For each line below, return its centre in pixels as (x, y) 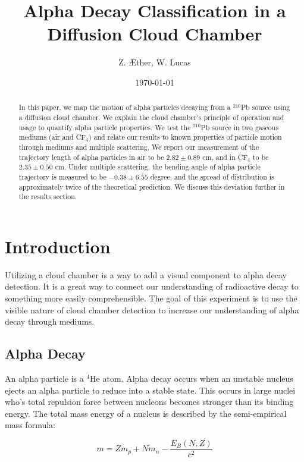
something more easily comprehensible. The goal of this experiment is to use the (151, 298)
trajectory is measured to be (62, 176)
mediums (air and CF (52, 137)
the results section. (48, 197)
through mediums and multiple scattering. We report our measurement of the (139, 147)
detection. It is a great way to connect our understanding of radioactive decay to (152, 286)
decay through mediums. (50, 321)
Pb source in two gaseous (240, 127)
